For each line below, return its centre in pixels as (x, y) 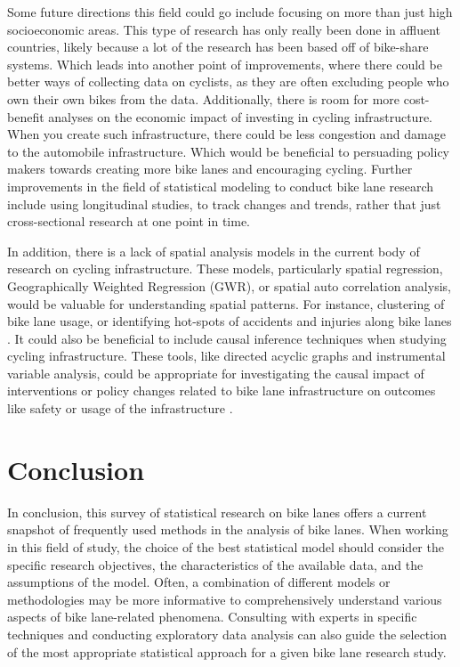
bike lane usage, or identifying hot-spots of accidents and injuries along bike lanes (230, 321)
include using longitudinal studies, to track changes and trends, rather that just (224, 203)
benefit (26, 116)
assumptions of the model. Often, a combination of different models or (199, 582)
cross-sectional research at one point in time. (129, 221)
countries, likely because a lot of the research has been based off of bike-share (218, 47)
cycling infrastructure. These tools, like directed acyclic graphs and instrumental (226, 356)
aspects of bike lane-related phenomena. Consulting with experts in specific (212, 617)
